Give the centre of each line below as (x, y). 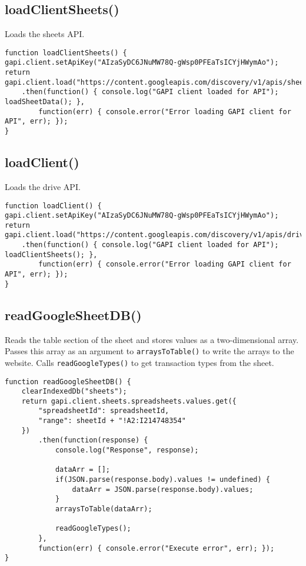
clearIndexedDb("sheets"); (74, 392)
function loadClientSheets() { (66, 53)
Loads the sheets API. (45, 34)
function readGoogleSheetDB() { (68, 382)
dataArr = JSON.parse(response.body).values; (163, 489)
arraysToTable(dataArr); (104, 509)
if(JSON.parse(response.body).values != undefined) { (163, 480)
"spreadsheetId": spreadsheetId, (104, 411)
